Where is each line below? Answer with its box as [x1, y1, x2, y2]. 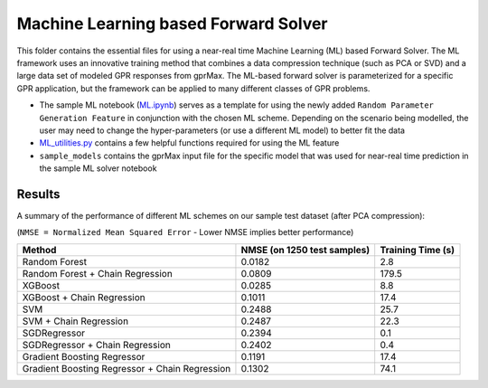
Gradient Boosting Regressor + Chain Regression [22, 362, 231, 374]
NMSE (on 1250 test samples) [240, 243, 371, 256]
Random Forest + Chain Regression [22, 267, 174, 279]
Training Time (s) [380, 243, 455, 256]
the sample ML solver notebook [39, 163, 157, 174]
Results [16, 186, 61, 202]
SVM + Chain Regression [22, 315, 129, 327]
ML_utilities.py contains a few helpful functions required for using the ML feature [39, 137, 340, 148]
